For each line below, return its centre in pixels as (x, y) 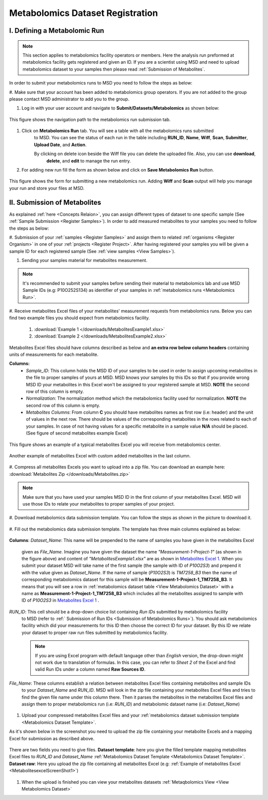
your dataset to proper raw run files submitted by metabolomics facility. (95, 632)
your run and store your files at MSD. (47, 188)
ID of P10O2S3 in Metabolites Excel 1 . (60, 600)
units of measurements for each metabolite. (54, 354)
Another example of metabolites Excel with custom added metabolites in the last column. (100, 456)
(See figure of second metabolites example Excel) (77, 433)
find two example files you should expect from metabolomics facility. (79, 318)
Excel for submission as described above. (52, 738)
